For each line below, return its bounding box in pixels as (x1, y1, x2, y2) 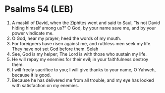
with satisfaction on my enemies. (11, 82, 79, 88)
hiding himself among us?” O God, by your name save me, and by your (11, 25, 156, 31)
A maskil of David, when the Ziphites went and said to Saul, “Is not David (11, 20, 161, 26)
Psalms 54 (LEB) (4, 3, 73, 15)
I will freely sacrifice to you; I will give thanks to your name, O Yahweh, (11, 66, 156, 72)
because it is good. (11, 72, 51, 78)
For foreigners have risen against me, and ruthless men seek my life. (11, 40, 152, 46)
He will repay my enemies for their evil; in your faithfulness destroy (11, 56, 149, 62)
